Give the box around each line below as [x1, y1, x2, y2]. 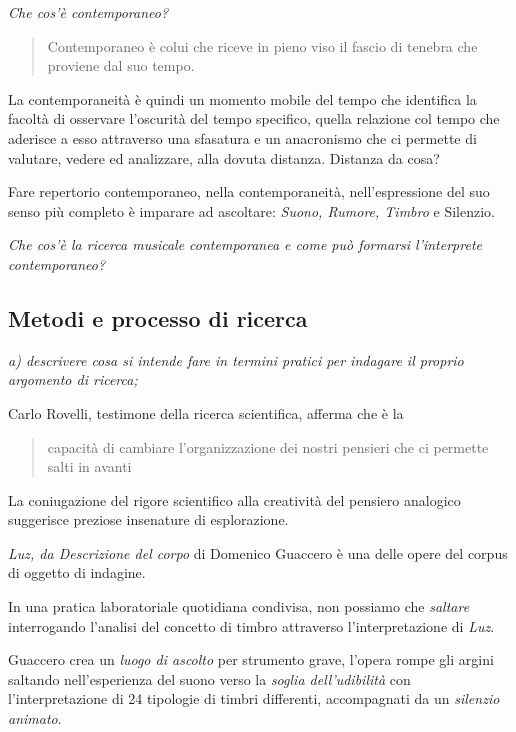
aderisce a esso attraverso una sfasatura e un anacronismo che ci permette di [8, 127, 477, 148]
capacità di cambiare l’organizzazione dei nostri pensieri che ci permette [47, 436, 489, 457]
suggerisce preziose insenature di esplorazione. [8, 509, 289, 530]
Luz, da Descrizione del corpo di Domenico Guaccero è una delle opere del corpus [8, 542, 508, 563]
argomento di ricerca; [8, 369, 138, 390]
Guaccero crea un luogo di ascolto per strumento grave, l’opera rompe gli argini [8, 649, 494, 670]
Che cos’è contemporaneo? [8, 2, 169, 22]
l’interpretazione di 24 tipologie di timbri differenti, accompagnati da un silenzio [8, 688, 500, 709]
